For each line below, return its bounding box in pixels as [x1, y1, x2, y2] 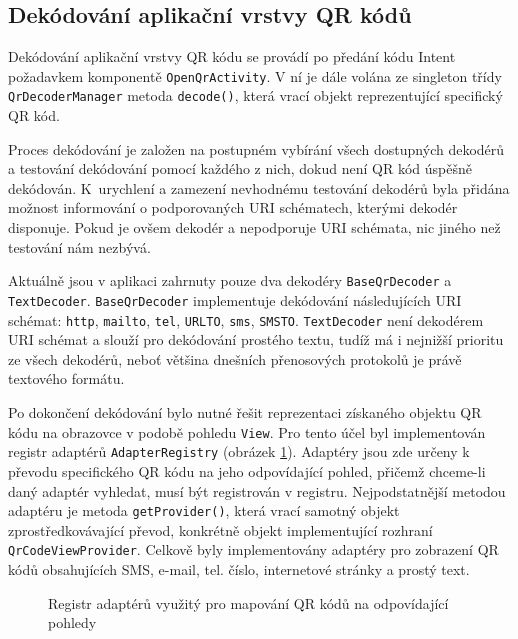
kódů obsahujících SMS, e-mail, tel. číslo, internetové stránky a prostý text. [8, 559, 470, 580]
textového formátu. [8, 368, 125, 389]
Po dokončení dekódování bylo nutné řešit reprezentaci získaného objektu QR [8, 402, 482, 423]
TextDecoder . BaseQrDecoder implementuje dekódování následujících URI [8, 289, 462, 310]
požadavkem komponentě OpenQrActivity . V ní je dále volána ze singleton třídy [8, 65, 502, 86]
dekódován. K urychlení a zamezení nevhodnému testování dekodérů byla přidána [8, 177, 510, 198]
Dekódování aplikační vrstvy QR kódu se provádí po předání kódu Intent [8, 46, 456, 67]
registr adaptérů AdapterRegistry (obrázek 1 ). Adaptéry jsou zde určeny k [8, 441, 470, 462]
